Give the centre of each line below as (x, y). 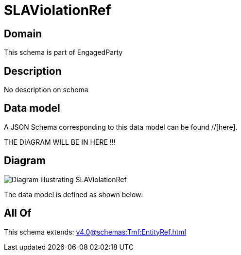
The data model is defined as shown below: (74, 194)
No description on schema (46, 90)
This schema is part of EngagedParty (63, 52)
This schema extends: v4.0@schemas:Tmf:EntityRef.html (95, 232)
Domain (23, 34)
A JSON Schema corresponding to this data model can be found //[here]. (121, 127)
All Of (18, 213)
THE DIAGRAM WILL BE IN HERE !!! (60, 142)
